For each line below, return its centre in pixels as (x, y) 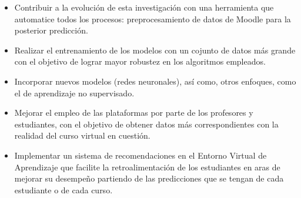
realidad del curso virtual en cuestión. (82, 135)
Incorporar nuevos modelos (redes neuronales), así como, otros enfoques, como (155, 81)
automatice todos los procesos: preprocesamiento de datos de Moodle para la (153, 19)
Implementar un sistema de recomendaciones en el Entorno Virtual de (141, 155)
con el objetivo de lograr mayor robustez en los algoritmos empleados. (140, 61)
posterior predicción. (51, 30)
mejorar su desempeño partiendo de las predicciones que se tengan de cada (149, 178)
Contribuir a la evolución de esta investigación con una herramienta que (144, 7)
